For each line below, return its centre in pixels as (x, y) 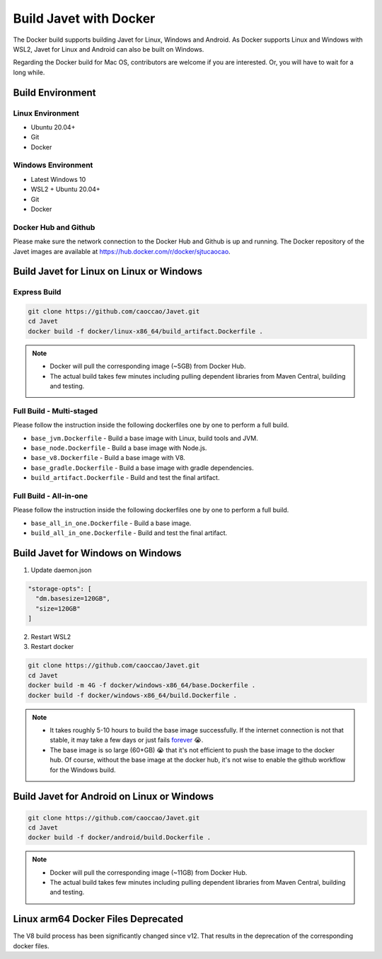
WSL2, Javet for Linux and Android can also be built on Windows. (109, 49)
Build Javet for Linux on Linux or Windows (108, 271)
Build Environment (54, 92)
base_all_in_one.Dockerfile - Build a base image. (111, 523)
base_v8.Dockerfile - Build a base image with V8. (108, 458)
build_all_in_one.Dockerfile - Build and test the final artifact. (129, 533)
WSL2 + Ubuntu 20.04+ (65, 189)
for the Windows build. (83, 770)
